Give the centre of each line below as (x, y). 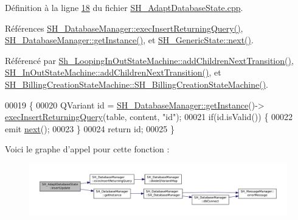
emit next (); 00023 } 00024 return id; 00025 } (90, 128)
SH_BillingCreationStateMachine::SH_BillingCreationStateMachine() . (137, 84)
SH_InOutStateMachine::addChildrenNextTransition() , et (113, 72)
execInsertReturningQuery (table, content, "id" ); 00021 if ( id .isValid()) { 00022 (149, 117)
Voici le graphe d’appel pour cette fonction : (87, 149)
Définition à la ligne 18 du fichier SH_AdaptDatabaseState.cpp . (124, 7)
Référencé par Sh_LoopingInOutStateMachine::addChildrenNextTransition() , (149, 60)
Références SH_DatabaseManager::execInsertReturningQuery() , (124, 28)
